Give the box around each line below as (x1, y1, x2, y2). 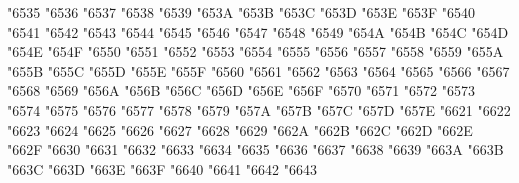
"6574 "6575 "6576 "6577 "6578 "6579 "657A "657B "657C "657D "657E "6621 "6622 (7, 99, 511, 120)
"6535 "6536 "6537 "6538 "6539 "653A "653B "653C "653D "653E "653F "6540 (7, 2, 476, 22)
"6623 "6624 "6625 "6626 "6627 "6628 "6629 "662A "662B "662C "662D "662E (7, 119, 473, 140)
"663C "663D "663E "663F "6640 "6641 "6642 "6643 (7, 158, 318, 179)
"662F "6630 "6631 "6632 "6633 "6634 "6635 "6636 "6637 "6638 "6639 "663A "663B (7, 139, 504, 160)
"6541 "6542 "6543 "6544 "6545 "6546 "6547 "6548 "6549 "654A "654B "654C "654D (7, 21, 509, 42)
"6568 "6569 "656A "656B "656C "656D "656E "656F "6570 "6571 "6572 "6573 (7, 80, 476, 101)
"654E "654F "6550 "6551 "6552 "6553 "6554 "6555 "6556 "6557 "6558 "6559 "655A (7, 41, 504, 62)
